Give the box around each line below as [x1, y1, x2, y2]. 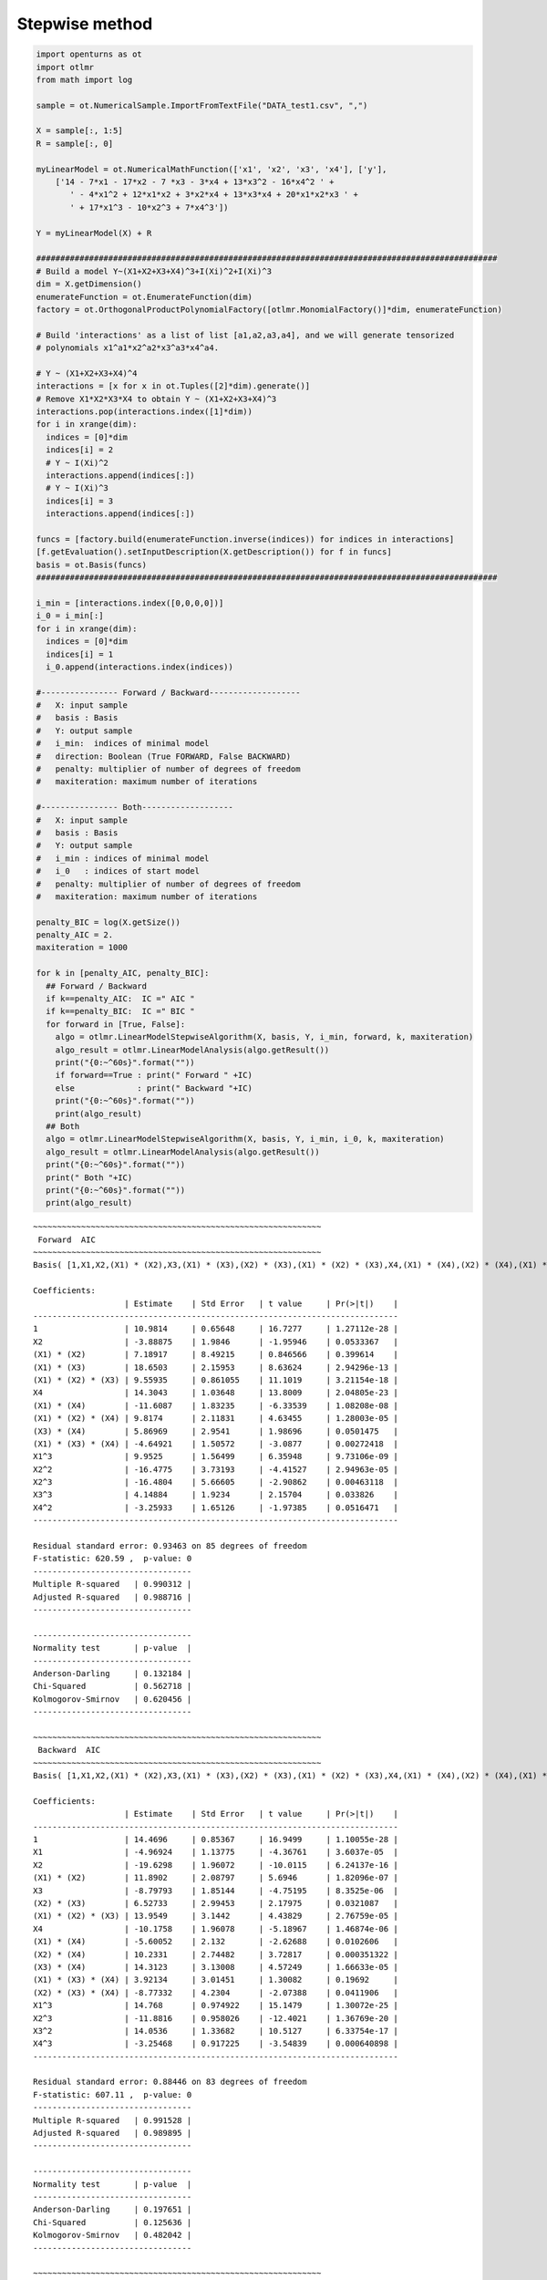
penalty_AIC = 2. [36, 930, 114, 940]
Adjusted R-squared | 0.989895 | [33, 2128, 192, 2139]
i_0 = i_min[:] [36, 611, 104, 621]
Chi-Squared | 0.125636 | [33, 2217, 192, 2227]
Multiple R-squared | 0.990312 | [33, 1579, 192, 1590]
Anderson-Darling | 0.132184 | [33, 1668, 192, 1678]
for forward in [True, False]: [46, 1019, 186, 1030]
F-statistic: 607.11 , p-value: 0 [33, 2089, 192, 2099]
